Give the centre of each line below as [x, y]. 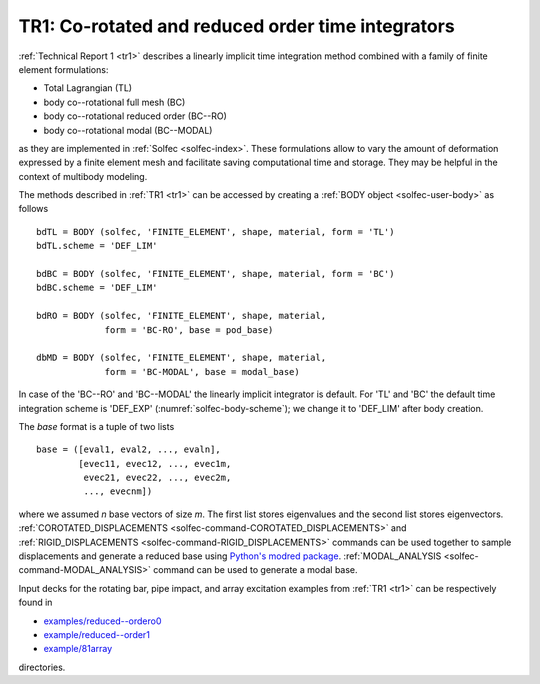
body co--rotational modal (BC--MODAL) [128, 130]
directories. [42, 667]
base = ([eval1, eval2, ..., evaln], [129, 449]
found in [35, 602]
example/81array [78, 649]
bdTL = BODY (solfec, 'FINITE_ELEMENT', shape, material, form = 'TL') [215, 231]
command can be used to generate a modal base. [256, 570]
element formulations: [63, 69]
